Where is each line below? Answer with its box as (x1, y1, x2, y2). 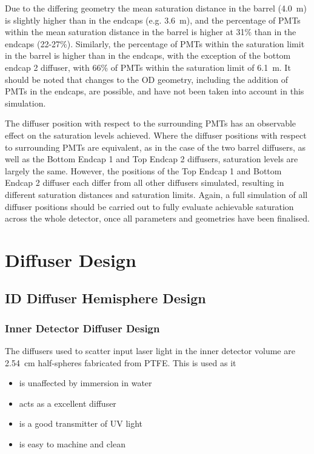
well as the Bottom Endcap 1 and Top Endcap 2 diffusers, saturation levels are (5, 153, 298, 165)
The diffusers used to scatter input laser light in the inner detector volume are (5, 344, 295, 357)
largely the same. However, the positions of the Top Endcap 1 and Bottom (5, 164, 282, 177)
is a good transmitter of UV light (19, 417, 143, 430)
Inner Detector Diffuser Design (5, 320, 160, 335)
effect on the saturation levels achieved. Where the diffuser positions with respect (5, 128, 307, 141)
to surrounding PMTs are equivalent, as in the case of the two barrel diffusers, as (5, 140, 306, 153)
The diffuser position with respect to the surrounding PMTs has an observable (5, 117, 296, 130)
